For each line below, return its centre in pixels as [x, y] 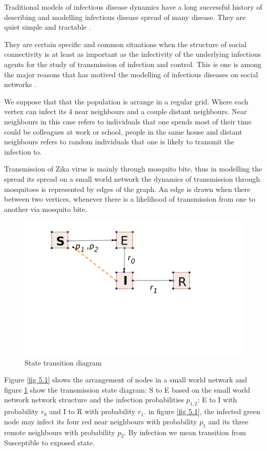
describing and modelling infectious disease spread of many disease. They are [125, 17]
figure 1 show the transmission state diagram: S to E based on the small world [127, 389]
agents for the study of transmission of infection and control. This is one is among [133, 64]
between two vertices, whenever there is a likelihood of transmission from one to [130, 199]
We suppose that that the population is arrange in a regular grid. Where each [126, 101]
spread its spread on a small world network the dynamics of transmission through [132, 178]
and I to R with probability [93, 411]
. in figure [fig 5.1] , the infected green [202, 411]
